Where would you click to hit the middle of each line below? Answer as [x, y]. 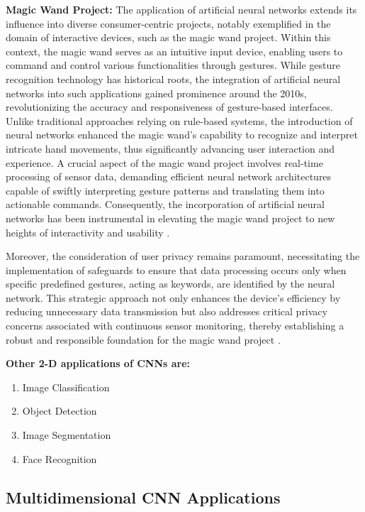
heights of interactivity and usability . [88, 232]
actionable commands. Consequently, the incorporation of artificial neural [165, 204]
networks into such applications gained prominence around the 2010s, [156, 93]
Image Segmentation [67, 435]
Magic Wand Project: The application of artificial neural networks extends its [181, 9]
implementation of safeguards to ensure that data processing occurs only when [176, 269]
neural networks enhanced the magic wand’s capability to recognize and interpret [182, 135]
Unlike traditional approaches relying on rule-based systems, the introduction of [179, 120]
